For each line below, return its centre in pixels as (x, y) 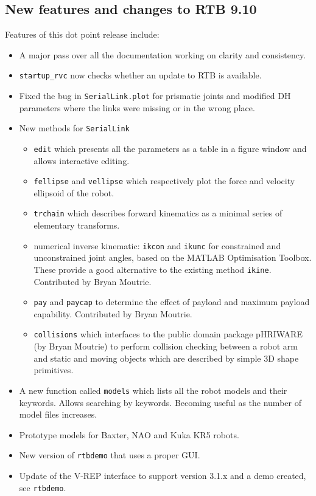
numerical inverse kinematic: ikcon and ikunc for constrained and (157, 245)
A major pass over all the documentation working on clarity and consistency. (163, 54)
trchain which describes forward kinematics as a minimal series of (158, 213)
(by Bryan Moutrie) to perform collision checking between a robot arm (166, 346)
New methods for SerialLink (74, 128)
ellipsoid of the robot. (74, 192)
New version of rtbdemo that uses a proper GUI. (110, 455)
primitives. (54, 370)
